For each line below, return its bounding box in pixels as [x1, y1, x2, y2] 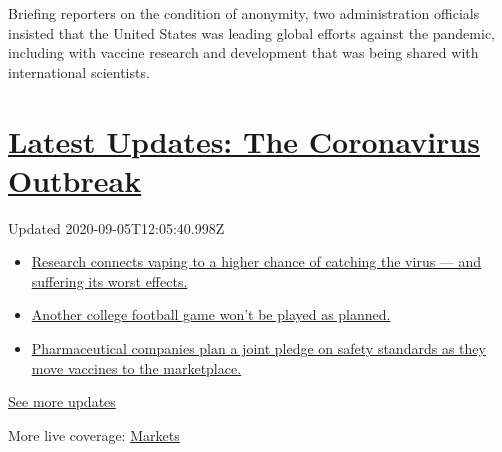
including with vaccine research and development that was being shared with [8, 42, 479, 63]
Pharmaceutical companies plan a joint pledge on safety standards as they [31, 338, 486, 359]
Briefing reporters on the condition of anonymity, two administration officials [8, 3, 480, 23]
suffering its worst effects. [31, 270, 188, 291]
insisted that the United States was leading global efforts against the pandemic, [8, 22, 495, 43]
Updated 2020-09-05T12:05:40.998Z [8, 217, 225, 238]
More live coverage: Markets [8, 424, 180, 445]
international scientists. [8, 61, 150, 82]
